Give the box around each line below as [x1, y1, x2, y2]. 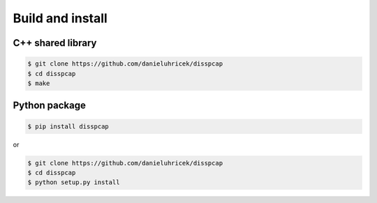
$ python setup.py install [27, 179, 120, 186]
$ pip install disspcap [27, 122, 110, 130]
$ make [27, 79, 50, 87]
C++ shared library [13, 37, 97, 49]
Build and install [13, 10, 108, 26]
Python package [13, 100, 87, 112]
